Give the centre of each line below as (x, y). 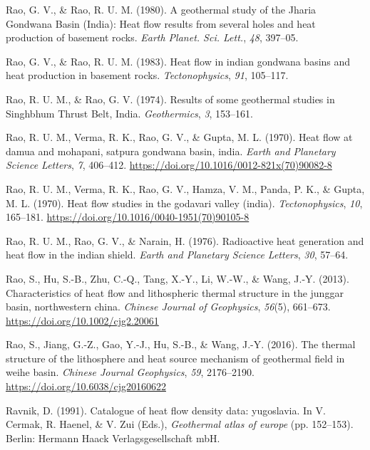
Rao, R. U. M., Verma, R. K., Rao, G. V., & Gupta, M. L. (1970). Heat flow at (179, 137)
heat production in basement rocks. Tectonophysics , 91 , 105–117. (147, 75)
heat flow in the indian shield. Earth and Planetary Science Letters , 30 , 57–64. (177, 255)
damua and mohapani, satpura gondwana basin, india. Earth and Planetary (171, 151)
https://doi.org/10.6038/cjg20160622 (86, 386)
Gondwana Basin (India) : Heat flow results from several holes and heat (161, 23)
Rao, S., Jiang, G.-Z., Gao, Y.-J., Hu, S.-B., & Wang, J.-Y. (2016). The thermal (181, 344)
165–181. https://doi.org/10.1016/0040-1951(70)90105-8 (128, 217)
